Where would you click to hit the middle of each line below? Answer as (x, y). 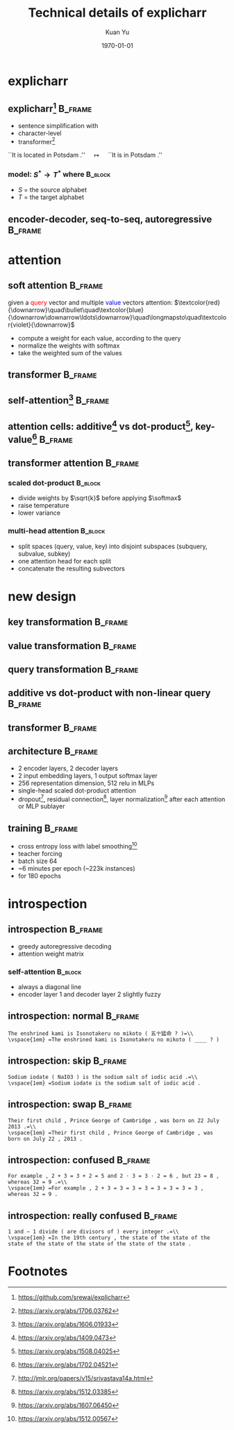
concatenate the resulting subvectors (72, 568)
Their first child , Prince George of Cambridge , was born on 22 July (114, 1120)
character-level (40, 133)
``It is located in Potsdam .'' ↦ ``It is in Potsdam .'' (85, 155)
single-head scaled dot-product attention (77, 790)
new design (42, 596)
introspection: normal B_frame (74, 1016)
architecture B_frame (53, 751)
